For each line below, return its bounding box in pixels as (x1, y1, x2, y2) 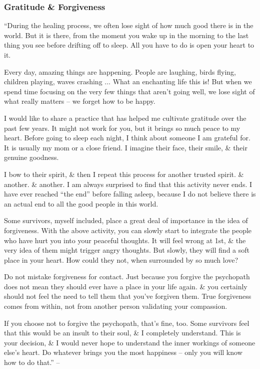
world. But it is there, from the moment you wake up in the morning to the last (4, 30, 249, 40)
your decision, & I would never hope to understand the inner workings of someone (4, 337, 255, 347)
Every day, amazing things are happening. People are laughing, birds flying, (4, 66, 236, 77)
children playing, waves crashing (4, 76, 102, 87)
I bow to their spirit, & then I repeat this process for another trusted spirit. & (4, 168, 244, 179)
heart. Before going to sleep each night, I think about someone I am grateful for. (4, 132, 250, 143)
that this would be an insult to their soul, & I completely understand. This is (4, 327, 241, 338)
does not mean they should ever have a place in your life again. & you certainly (4, 281, 247, 291)
